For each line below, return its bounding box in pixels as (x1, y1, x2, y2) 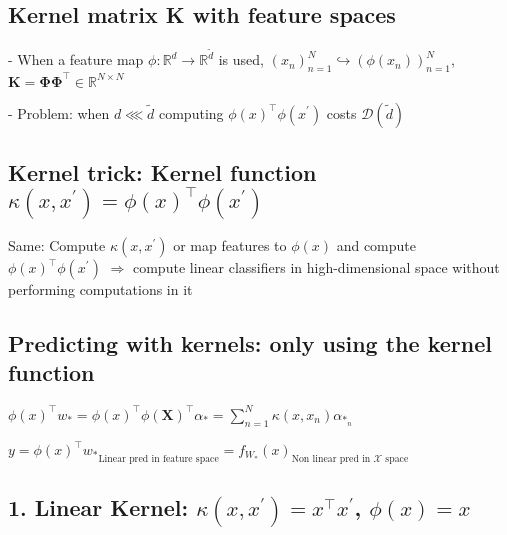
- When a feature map (8, 49, 144, 70)
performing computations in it (8, 279, 193, 300)
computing (158, 102, 224, 123)
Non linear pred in (291, 453, 371, 464)
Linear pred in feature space (98, 453, 219, 464)
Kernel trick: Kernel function (8, 156, 317, 187)
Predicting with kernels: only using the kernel (8, 328, 492, 358)
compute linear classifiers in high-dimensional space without (132, 257, 500, 278)
